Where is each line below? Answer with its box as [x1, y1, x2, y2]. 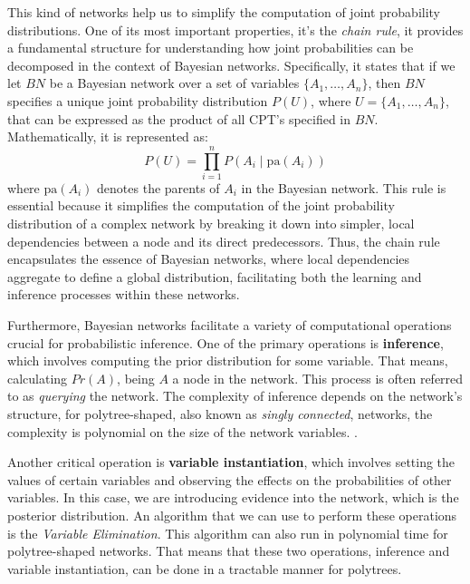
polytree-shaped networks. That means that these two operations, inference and [7, 541, 450, 560]
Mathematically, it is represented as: [7, 127, 208, 146]
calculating [7, 368, 68, 387]
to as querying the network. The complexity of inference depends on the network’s [7, 386, 463, 405]
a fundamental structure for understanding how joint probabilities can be [7, 38, 414, 57]
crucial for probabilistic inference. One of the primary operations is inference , [7, 333, 444, 352]
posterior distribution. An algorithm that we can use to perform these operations [7, 505, 457, 524]
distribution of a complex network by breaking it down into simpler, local [7, 214, 415, 233]
